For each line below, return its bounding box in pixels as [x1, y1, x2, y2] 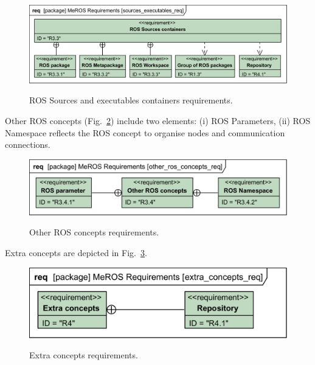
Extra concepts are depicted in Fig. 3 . [5, 246, 147, 259]
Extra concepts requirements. [29, 349, 138, 361]
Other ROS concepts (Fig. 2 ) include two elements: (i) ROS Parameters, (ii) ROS [5, 114, 311, 127]
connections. [5, 138, 50, 151]
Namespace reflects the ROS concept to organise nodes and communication [5, 126, 285, 139]
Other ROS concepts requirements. [29, 226, 159, 238]
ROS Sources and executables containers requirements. [29, 94, 233, 106]
